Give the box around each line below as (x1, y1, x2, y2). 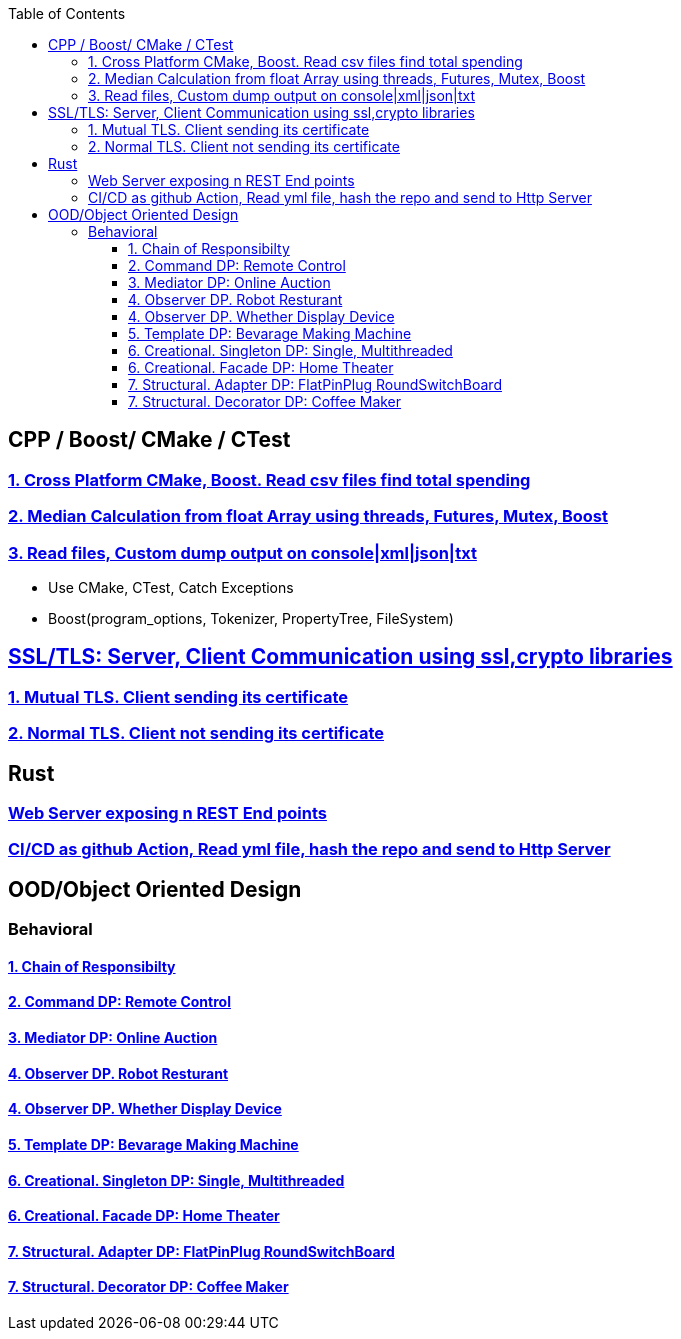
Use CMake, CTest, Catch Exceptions (48, 578, 294, 596)
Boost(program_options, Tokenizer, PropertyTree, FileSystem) (48, 609, 454, 627)
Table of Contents (8, 5, 126, 22)
